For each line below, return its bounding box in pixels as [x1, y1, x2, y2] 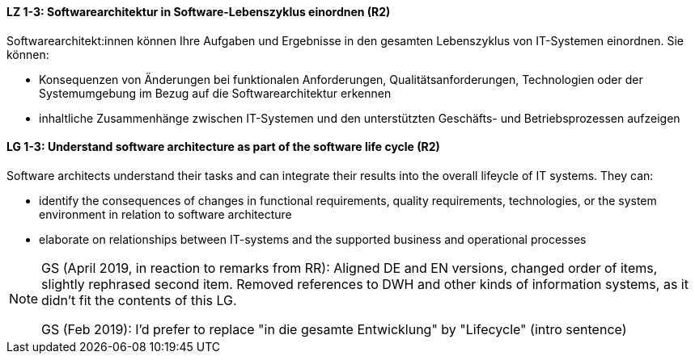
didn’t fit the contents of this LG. [41, 291, 237, 308]
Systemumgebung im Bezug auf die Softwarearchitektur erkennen [39, 86, 392, 100]
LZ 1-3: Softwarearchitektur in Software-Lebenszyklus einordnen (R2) [6, 5, 391, 19]
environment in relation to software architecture [39, 207, 292, 221]
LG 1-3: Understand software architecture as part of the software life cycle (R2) [6, 140, 440, 154]
